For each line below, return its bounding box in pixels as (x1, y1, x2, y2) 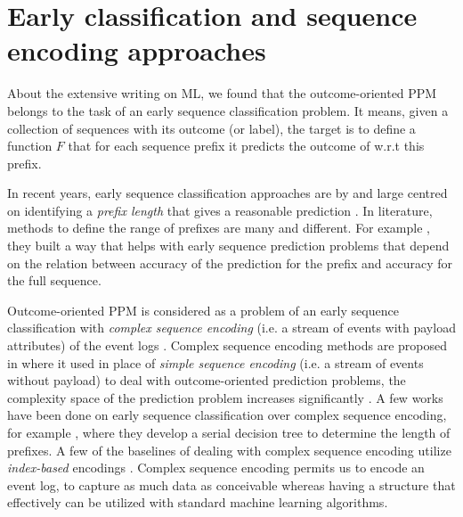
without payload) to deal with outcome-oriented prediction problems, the (7, 371, 406, 390)
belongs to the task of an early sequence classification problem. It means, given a (7, 101, 449, 119)
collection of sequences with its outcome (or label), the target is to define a (7, 119, 416, 137)
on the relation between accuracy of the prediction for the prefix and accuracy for (7, 253, 453, 272)
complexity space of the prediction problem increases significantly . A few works (7, 388, 443, 406)
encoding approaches (7, 32, 266, 69)
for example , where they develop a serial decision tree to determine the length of (7, 423, 451, 441)
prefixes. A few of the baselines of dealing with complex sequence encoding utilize (7, 440, 451, 459)
